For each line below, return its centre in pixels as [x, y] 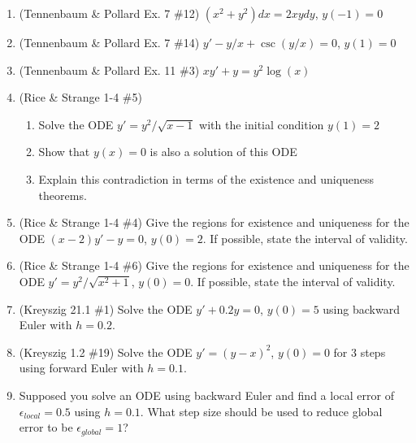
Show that [64, 152]
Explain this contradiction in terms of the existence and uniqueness [206, 178]
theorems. [63, 195]
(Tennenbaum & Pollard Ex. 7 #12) [109, 13]
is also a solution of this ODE [223, 152]
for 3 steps [360, 352]
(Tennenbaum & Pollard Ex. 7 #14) [109, 42]
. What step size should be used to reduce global [261, 411]
